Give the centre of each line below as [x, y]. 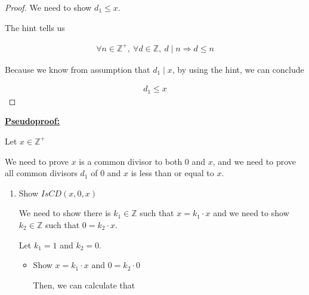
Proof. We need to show [48, 7]
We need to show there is [65, 213]
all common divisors [41, 173]
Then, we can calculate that [84, 285]
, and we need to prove [254, 161]
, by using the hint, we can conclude [238, 69]
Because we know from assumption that [78, 69]
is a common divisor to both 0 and [142, 161]
